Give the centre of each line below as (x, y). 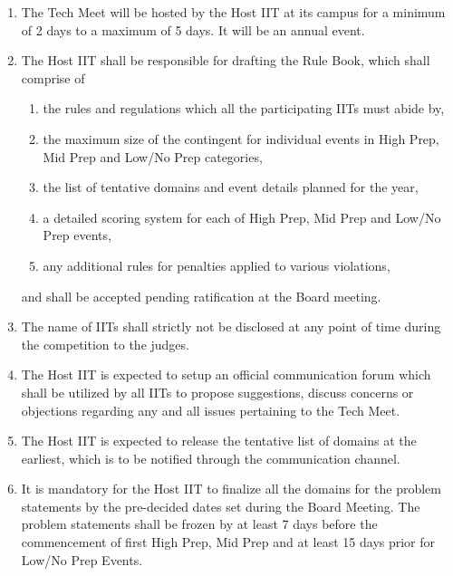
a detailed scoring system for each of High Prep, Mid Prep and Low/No (242, 217)
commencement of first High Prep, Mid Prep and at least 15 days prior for (228, 542)
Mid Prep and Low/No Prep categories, (153, 156)
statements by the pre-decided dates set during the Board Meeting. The (221, 506)
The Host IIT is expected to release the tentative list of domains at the (219, 441)
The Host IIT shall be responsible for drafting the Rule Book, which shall (226, 60)
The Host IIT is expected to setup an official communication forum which (226, 374)
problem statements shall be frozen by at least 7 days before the (199, 524)
